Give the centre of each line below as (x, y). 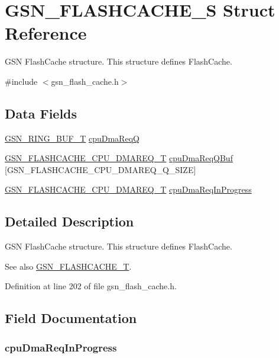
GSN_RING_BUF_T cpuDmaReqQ (72, 138)
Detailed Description (69, 221)
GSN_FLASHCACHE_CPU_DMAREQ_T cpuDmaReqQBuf (119, 158)
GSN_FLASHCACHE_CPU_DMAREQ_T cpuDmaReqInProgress (128, 189)
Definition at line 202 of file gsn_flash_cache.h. (91, 286)
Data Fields (41, 113)
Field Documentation (71, 318)
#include (21, 81)
